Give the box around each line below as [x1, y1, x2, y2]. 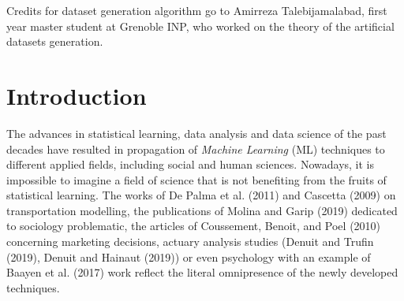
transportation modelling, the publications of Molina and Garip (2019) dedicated [6, 202, 398, 218]
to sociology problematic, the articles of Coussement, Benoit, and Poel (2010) [6, 217, 381, 234]
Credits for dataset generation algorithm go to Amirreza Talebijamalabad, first [6, 2, 387, 18]
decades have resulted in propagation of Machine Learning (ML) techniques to [6, 140, 385, 157]
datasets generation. [6, 33, 103, 50]
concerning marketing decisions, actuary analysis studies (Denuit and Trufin [6, 233, 374, 250]
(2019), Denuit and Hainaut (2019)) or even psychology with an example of [6, 248, 371, 265]
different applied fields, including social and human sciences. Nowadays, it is [6, 156, 375, 173]
